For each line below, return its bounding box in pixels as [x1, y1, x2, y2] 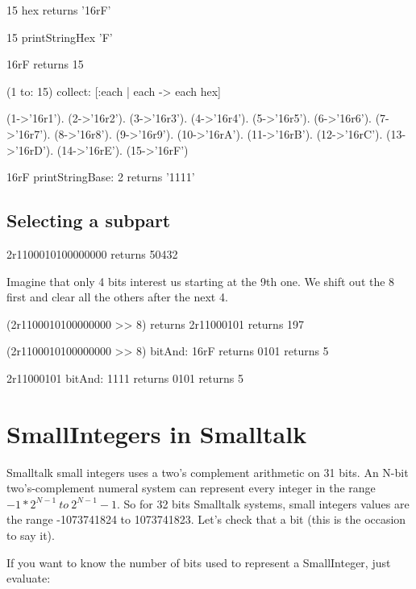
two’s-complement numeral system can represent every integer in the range [6, 479, 376, 496]
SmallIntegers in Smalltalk [6, 417, 307, 450]
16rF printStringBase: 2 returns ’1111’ [6, 168, 195, 185]
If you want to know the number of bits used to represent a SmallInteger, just [6, 554, 391, 570]
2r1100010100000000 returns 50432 [6, 245, 178, 262]
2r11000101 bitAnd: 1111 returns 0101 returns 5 [6, 369, 243, 386]
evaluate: [6, 570, 51, 587]
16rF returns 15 [6, 56, 84, 73]
